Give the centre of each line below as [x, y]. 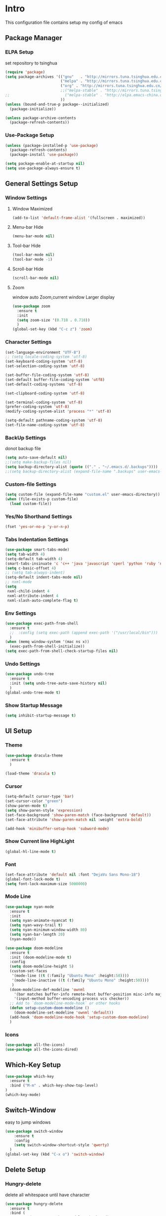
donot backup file [23, 448]
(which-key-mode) [23, 1095]
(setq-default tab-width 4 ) [34, 559]
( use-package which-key [30, 1076]
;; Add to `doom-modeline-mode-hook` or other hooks [65, 1003]
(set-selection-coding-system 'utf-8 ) [45, 366]
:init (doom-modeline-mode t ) [41, 957]
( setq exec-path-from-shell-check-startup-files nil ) [62, 651]
